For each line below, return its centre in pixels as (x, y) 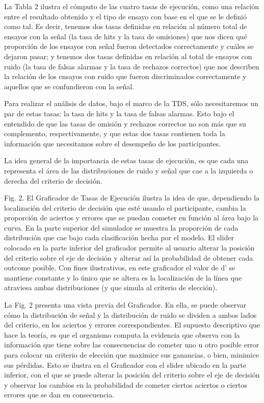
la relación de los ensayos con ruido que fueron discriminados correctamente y (125, 76)
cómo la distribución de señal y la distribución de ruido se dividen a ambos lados (130, 314)
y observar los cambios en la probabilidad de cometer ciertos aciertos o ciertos (126, 384)
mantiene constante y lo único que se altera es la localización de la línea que (123, 277)
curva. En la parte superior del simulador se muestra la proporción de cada (121, 227)
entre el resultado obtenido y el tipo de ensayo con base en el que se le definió (125, 16)
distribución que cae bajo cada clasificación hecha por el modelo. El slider (119, 237)
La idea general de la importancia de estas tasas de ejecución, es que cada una (126, 160)
